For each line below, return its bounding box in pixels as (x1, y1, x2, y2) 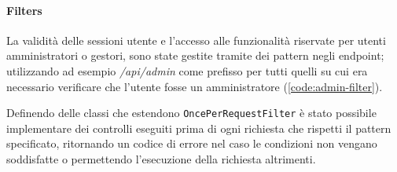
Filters (6, 2, 42, 18)
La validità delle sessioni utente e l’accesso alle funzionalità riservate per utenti (6, 31, 386, 48)
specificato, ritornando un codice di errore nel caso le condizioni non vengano (6, 135, 377, 152)
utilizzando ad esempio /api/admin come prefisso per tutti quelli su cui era (6, 62, 368, 79)
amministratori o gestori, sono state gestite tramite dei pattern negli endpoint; (6, 47, 384, 64)
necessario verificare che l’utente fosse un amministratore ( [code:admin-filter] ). (6, 78, 383, 94)
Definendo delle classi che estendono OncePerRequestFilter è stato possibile (6, 104, 377, 121)
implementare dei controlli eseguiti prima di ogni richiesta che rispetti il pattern (6, 119, 391, 136)
